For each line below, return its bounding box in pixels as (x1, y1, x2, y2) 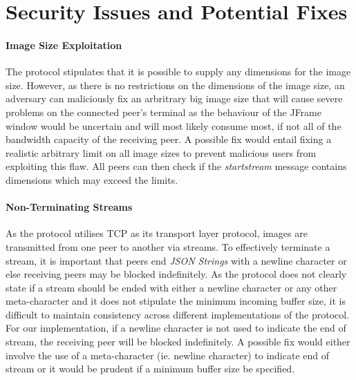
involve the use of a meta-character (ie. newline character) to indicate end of (6, 348, 330, 362)
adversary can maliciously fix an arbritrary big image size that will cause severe (6, 91, 343, 106)
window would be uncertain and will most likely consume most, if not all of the (6, 118, 341, 133)
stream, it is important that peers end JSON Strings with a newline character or (6, 253, 347, 267)
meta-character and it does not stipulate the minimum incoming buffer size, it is (6, 294, 346, 308)
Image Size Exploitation (6, 37, 122, 52)
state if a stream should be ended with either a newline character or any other (6, 280, 337, 294)
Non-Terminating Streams (6, 200, 133, 214)
